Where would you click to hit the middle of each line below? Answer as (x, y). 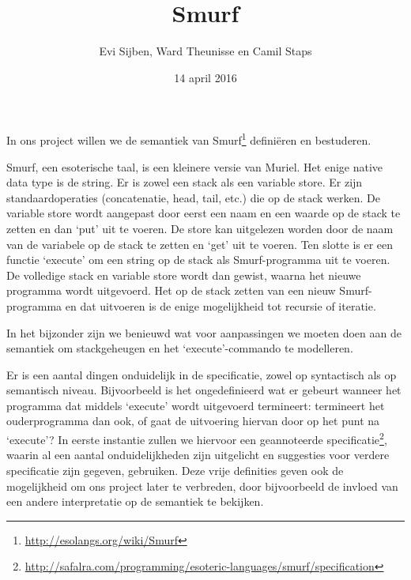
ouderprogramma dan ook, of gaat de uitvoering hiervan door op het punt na (193, 421)
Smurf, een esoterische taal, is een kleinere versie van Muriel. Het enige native (195, 166)
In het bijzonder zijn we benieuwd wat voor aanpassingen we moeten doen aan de (204, 332)
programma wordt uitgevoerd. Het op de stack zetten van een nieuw (171, 290)
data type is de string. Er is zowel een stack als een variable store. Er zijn (185, 182)
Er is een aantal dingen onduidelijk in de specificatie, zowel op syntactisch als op (202, 374)
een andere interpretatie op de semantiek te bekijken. (135, 501)
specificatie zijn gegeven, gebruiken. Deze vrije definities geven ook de (175, 470)
